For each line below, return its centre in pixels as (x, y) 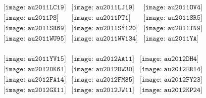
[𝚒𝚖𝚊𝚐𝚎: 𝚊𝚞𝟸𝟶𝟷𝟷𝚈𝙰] (171, 39)
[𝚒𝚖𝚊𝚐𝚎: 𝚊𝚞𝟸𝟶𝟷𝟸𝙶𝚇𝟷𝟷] (35, 90)
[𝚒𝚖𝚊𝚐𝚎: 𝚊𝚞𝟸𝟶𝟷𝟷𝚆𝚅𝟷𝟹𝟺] (105, 39)
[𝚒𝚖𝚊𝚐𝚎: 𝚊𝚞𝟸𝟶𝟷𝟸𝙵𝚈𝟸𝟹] (171, 80)
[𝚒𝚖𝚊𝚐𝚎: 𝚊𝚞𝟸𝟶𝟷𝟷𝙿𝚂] (31, 18)
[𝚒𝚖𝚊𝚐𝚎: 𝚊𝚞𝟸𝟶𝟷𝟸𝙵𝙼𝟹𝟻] (103, 80)
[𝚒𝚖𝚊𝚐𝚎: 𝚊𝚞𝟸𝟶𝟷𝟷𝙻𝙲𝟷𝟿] (35, 8)
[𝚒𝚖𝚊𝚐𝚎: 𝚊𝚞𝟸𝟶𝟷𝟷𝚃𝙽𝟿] (173, 28)
